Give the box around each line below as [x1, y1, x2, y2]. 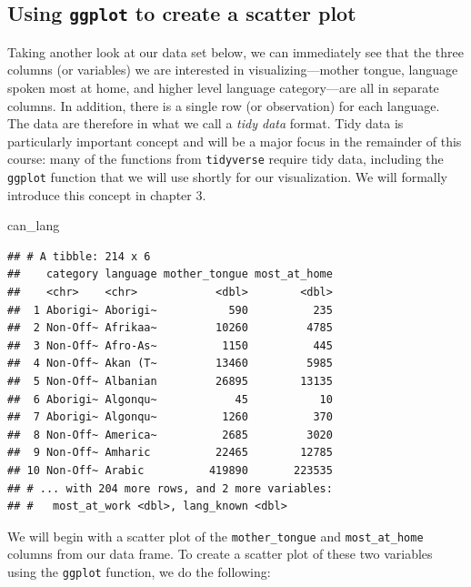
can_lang [7, 216, 60, 235]
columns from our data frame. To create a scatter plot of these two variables [7, 544, 433, 563]
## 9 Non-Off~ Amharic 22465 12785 [7, 446, 333, 460]
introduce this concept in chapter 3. [7, 185, 206, 204]
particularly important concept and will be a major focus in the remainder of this [7, 131, 462, 150]
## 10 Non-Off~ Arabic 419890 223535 [7, 463, 333, 477]
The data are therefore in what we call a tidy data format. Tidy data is [7, 114, 404, 133]
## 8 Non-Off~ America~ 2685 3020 [7, 428, 333, 441]
